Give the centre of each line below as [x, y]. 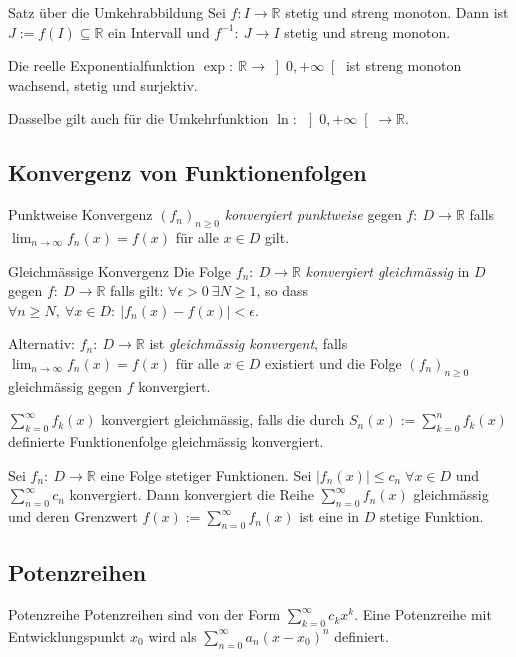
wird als [172, 635]
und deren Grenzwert [73, 516]
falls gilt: [137, 290]
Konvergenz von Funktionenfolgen [187, 172]
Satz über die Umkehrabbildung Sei [117, 12]
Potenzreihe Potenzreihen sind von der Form [144, 614]
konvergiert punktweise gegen [313, 214]
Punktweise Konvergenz [80, 214]
